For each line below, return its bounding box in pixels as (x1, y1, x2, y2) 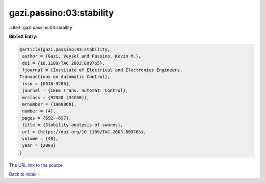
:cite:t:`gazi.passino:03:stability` (9, 25, 74, 30)
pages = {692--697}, (22, 115, 72, 121)
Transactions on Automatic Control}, (19, 74, 110, 79)
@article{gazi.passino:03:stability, (19, 47, 110, 52)
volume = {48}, (22, 136, 59, 141)
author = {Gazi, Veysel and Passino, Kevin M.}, (22, 53, 141, 59)
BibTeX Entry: (9, 33, 38, 39)
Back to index (9, 171, 37, 177)
